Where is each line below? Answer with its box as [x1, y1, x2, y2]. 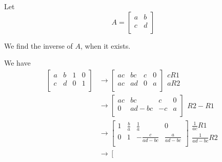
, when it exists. [80, 40, 131, 51]
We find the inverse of [4, 40, 73, 51]
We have [4, 57, 31, 68]
